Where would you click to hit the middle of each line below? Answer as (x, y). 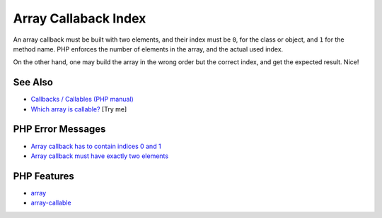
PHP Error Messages (59, 129)
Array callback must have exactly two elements (100, 156)
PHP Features (44, 176)
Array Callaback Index (80, 18)
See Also (33, 82)
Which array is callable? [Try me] (79, 109)
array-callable (51, 203)
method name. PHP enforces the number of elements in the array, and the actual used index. (148, 49)
